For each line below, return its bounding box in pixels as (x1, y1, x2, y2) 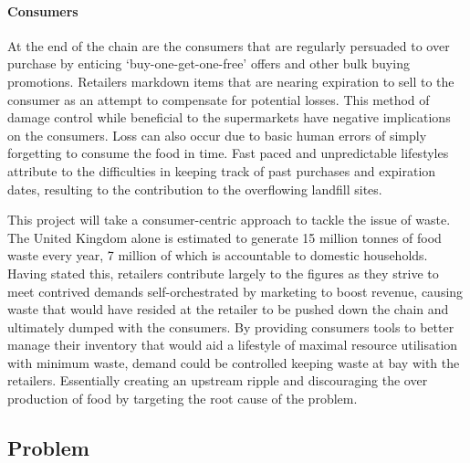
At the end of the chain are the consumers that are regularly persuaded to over (7, 36, 450, 55)
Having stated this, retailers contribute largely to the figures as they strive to (7, 263, 439, 282)
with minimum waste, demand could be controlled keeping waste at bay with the (7, 353, 460, 372)
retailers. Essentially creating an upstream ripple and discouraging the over (7, 371, 428, 390)
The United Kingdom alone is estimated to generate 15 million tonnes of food (7, 227, 442, 247)
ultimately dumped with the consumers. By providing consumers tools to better (7, 317, 454, 336)
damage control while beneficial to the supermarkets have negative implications (7, 108, 451, 127)
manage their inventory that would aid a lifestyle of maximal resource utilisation (7, 335, 458, 354)
